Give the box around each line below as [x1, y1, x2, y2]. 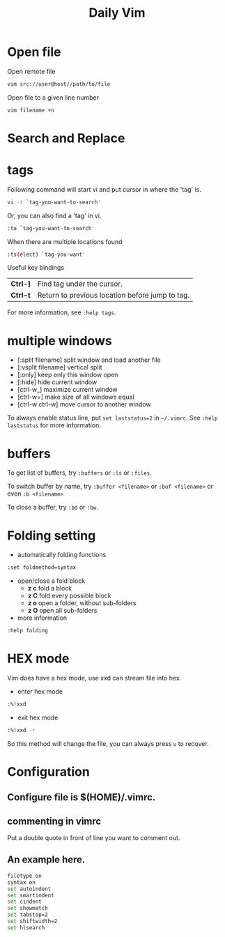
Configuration [7, 763, 91, 779]
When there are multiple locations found [7, 237, 123, 245]
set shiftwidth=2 [7, 918, 58, 925]
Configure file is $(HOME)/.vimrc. [7, 791, 156, 803]
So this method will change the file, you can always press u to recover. [7, 739, 209, 747]
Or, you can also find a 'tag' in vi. [7, 211, 102, 220]
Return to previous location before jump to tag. [37, 291, 190, 300]
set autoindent [7, 885, 52, 892]
